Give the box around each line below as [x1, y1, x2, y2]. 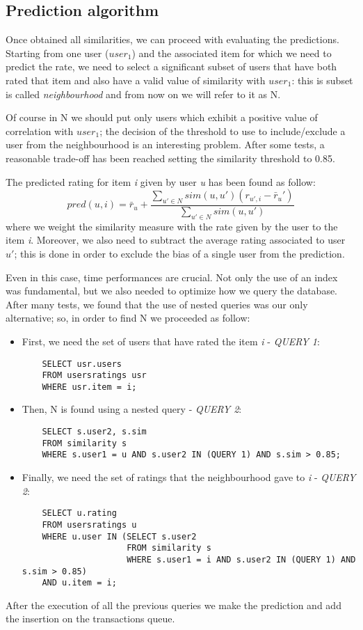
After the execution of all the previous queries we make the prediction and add [6, 597, 341, 612]
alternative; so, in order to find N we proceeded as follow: [6, 310, 250, 325]
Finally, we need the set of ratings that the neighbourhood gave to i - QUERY [22, 470, 356, 485]
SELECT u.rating [42, 508, 117, 519]
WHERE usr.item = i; [42, 381, 137, 392]
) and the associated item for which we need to [131, 45, 332, 60]
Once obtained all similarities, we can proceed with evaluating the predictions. [6, 32, 339, 47]
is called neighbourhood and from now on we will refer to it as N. [6, 86, 281, 101]
